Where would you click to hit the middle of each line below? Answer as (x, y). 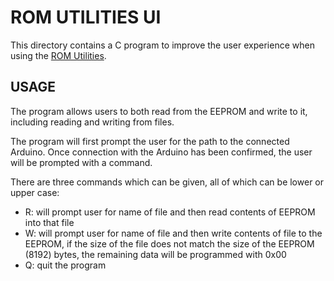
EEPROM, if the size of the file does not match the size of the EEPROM (169, 243)
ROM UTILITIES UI (86, 17)
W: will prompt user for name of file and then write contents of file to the (173, 233)
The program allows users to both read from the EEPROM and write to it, (159, 111)
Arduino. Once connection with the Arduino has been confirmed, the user (161, 152)
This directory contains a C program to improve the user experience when (162, 45)
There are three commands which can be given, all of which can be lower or (167, 182)
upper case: (35, 192)
